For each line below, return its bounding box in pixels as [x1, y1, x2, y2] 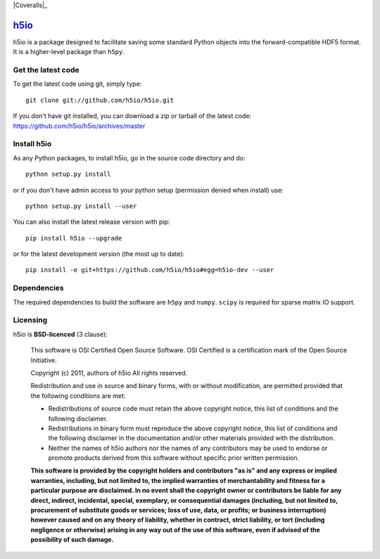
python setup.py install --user [25, 202, 137, 210]
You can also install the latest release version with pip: [13, 218, 170, 226]
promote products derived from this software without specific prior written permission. [48, 454, 300, 462]
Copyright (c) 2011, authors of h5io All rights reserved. [30, 368, 188, 377]
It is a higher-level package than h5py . [13, 48, 125, 56]
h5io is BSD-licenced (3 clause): [13, 330, 108, 338]
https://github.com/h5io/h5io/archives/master [13, 122, 146, 130]
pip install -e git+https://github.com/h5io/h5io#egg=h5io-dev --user [25, 266, 274, 274]
